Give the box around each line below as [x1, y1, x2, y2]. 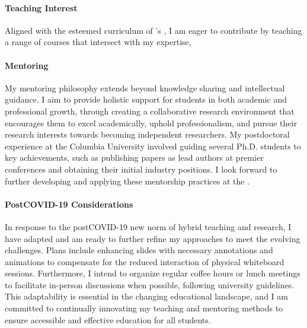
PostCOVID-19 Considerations [5, 198, 133, 210]
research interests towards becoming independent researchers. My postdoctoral [5, 128, 290, 141]
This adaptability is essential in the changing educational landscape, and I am [5, 290, 288, 302]
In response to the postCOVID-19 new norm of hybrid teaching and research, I [5, 220, 292, 233]
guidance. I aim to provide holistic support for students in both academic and [5, 93, 287, 106]
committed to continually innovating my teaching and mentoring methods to [5, 302, 283, 314]
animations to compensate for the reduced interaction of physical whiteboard [5, 255, 284, 268]
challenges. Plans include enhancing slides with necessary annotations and [5, 244, 273, 256]
